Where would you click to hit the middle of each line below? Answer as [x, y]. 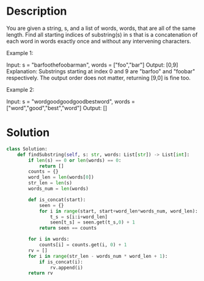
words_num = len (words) [58, 189]
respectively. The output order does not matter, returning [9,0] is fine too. [99, 78]
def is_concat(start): [57, 200]
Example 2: [20, 89]
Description [37, 11]
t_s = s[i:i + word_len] [79, 217]
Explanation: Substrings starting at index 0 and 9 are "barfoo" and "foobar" [101, 71]
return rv [41, 273]
